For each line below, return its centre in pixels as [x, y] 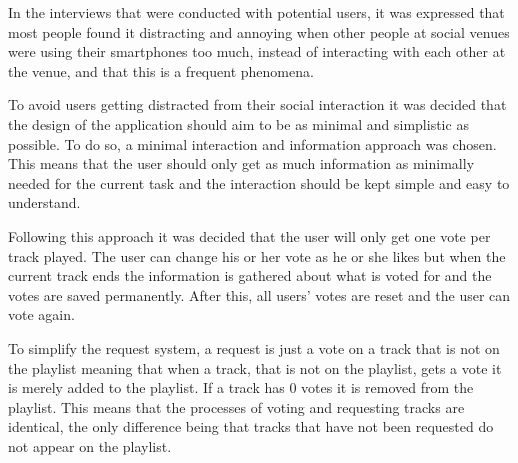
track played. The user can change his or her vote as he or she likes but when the [257, 255]
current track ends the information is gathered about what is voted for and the [250, 275]
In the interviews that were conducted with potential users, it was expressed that [256, 12]
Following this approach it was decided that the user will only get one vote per [249, 235]
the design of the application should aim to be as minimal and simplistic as [238, 123]
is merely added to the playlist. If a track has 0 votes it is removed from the [241, 387]
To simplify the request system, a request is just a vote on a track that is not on [254, 347]
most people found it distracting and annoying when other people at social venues [259, 31]
